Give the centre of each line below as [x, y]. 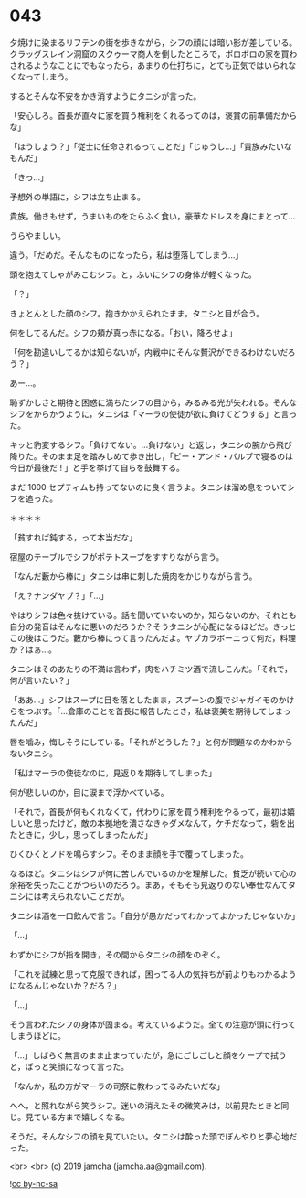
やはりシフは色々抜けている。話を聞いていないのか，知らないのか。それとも [153, 615]
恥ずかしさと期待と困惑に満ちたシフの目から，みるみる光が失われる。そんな [153, 402]
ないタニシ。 [33, 753]
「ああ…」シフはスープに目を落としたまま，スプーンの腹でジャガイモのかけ [152, 700]
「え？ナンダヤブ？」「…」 [59, 595]
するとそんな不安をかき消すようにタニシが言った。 [106, 96]
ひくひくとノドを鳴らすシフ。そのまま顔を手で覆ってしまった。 [129, 854]
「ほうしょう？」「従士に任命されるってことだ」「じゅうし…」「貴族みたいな [151, 146]
